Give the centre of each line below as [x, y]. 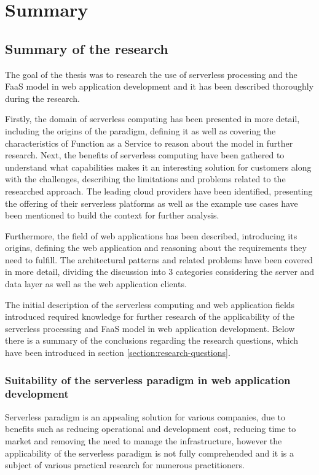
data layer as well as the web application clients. [96, 284]
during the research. [42, 98]
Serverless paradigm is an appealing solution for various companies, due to [145, 416]
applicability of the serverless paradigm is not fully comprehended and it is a [149, 453]
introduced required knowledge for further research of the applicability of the [150, 316]
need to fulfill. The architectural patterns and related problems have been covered [159, 259]
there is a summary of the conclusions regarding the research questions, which [152, 340]
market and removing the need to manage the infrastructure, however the [144, 440]
